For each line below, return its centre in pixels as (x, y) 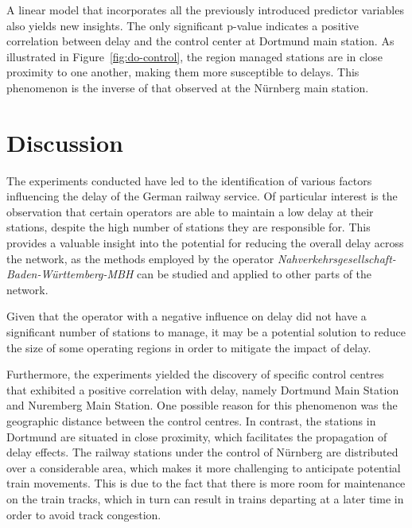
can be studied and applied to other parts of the (255, 274)
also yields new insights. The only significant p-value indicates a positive (183, 25)
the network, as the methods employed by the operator (140, 258)
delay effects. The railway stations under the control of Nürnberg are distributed (202, 452)
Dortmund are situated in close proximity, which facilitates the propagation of (197, 436)
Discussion (65, 142)
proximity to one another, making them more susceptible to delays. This (183, 72)
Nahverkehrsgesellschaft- (336, 258)
